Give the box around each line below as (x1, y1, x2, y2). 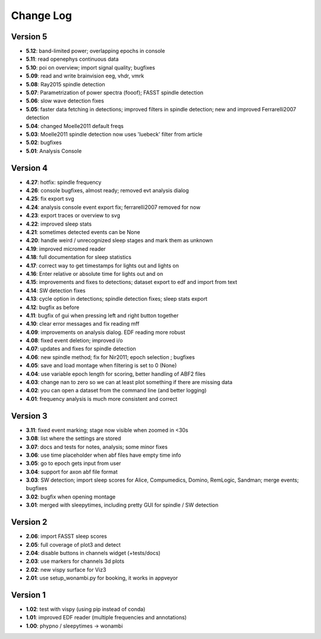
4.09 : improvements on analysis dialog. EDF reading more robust (26, 328, 185, 336)
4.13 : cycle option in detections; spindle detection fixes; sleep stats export (26, 295, 207, 303)
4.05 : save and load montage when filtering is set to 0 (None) (26, 362, 177, 369)
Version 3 (11, 411, 48, 421)
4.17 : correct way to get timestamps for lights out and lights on (26, 262, 180, 269)
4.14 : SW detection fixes (26, 286, 86, 294)
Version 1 (11, 590, 46, 600)
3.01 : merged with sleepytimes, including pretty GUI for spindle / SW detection (26, 501, 219, 509)
